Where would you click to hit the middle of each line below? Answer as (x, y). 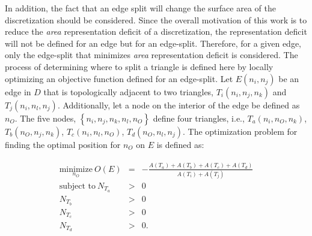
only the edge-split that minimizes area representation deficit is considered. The (151, 55)
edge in (18, 91)
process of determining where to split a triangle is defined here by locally (139, 66)
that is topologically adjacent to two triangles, (129, 91)
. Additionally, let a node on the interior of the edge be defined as (179, 105)
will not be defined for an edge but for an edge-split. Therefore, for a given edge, (153, 43)
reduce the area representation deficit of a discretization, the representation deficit (156, 31)
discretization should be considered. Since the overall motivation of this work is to (156, 19)
